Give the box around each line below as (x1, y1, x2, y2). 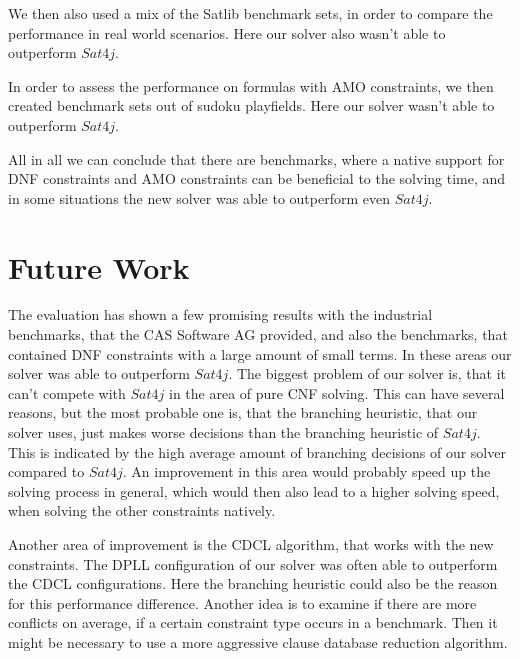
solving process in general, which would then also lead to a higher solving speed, (8, 480, 500, 501)
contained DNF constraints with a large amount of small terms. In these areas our (8, 343, 512, 364)
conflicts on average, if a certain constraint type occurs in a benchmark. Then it (8, 612, 498, 633)
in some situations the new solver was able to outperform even (8, 187, 390, 208)
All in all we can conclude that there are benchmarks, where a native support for (8, 148, 505, 169)
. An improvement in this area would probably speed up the (122, 461, 491, 482)
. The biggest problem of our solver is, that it (228, 363, 507, 384)
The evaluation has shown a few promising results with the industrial (8, 304, 433, 325)
